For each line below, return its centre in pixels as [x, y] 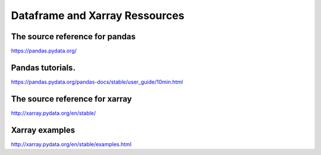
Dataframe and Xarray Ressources [97, 15]
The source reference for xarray [71, 99]
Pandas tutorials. [43, 67]
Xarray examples [43, 130]
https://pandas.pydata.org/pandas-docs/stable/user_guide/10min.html [97, 82]
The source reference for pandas [73, 37]
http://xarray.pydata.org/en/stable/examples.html [71, 144]
